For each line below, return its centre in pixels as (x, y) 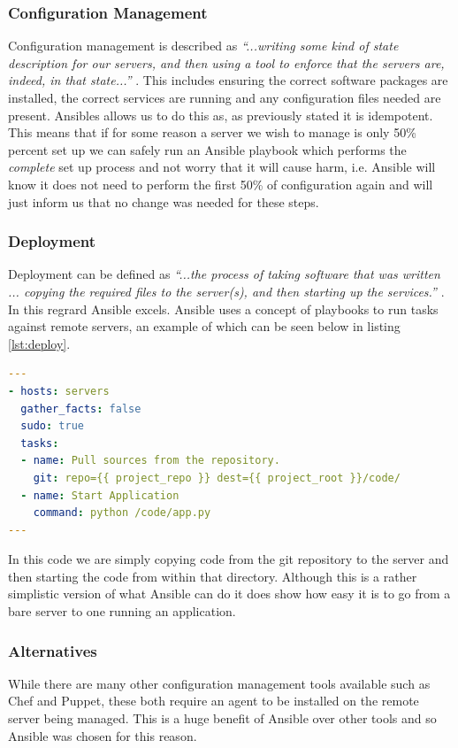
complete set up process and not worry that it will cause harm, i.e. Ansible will (222, 167)
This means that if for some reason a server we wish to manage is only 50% (212, 132)
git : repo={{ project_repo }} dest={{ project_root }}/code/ (217, 478)
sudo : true (52, 426)
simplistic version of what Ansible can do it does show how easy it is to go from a (229, 594)
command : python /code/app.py (122, 513)
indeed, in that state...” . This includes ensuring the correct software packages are (228, 80)
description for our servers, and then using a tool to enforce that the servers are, (226, 62)
